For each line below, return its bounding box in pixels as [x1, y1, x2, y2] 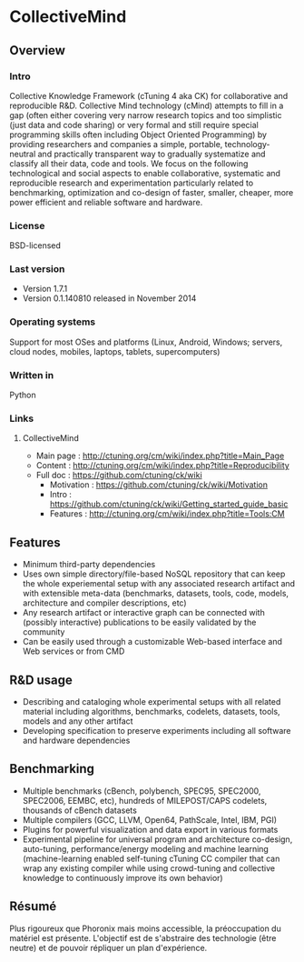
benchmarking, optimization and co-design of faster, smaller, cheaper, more [9, 186, 294, 197]
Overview [9, 43, 66, 58]
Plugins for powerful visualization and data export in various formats [22, 824, 279, 835]
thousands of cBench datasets [22, 805, 138, 816]
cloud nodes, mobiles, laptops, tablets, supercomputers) [9, 346, 221, 356]
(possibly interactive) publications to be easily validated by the [22, 616, 257, 628]
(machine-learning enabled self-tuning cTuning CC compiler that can [22, 853, 280, 864]
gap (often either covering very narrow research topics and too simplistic [9, 109, 283, 120]
